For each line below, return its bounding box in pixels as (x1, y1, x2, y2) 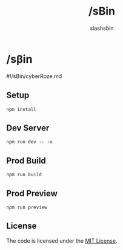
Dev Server (6, 123, 50, 133)
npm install (6, 106, 36, 112)
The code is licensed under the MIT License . (6, 237, 118, 245)
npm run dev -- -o (6, 139, 53, 145)
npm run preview (6, 204, 47, 210)
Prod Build (6, 155, 47, 166)
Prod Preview (6, 188, 58, 199)
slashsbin (90, 24, 114, 32)
